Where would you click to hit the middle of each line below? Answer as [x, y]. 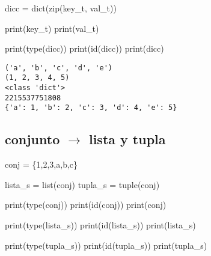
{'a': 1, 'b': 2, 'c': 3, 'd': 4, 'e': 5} [91, 108]
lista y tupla [127, 139]
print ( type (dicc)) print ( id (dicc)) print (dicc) [84, 48]
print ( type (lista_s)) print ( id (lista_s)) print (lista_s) [100, 225]
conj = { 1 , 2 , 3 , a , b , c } [41, 164]
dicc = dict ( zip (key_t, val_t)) [61, 8]
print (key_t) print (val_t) [52, 28]
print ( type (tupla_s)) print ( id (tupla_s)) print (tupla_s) [106, 245]
